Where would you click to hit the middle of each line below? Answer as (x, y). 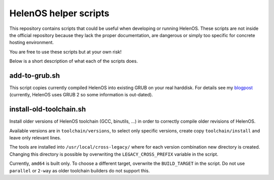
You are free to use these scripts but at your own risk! (65, 52)
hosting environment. (32, 43)
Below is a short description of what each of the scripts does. (74, 61)
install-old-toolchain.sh (48, 109)
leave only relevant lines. (35, 138)
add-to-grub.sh (35, 75)
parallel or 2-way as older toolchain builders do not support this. (80, 170)
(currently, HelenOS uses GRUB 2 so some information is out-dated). (81, 95)
